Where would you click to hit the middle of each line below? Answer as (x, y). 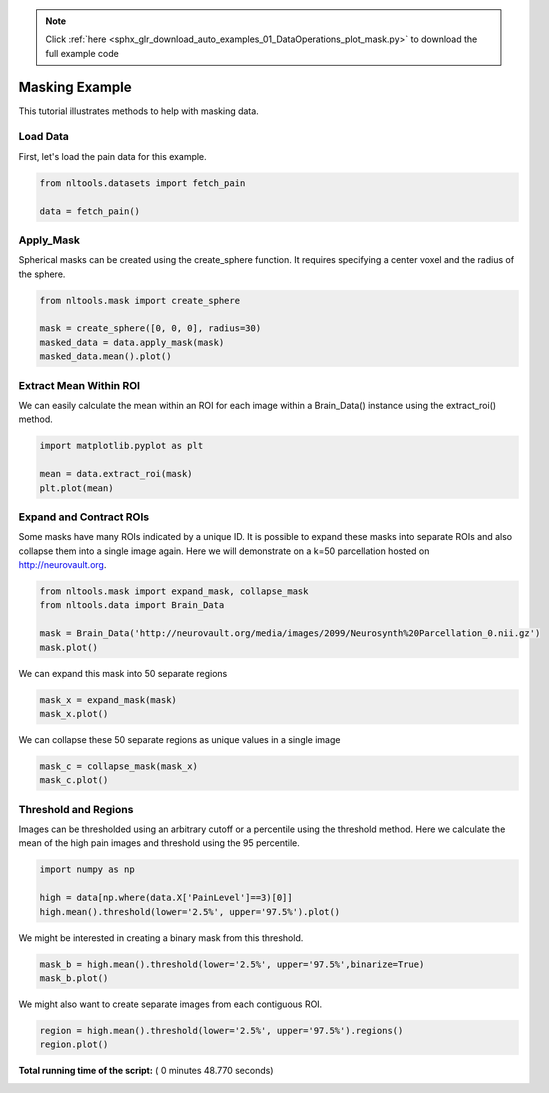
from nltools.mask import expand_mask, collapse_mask (174, 591)
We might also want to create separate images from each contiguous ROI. (170, 1004)
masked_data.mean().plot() (105, 356)
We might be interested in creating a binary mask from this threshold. (161, 937)
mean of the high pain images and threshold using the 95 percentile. (159, 843)
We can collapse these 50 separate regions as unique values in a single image (179, 739)
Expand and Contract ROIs (84, 517)
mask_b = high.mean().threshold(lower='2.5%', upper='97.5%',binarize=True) (232, 964)
